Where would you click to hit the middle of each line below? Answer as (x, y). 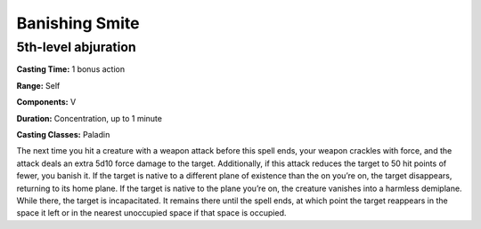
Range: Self (38, 85)
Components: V (46, 102)
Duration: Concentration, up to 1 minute (89, 118)
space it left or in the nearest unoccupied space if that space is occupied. (151, 213)
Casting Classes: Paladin (63, 134)
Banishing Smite (78, 23)
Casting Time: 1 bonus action (70, 69)
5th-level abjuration (77, 47)
